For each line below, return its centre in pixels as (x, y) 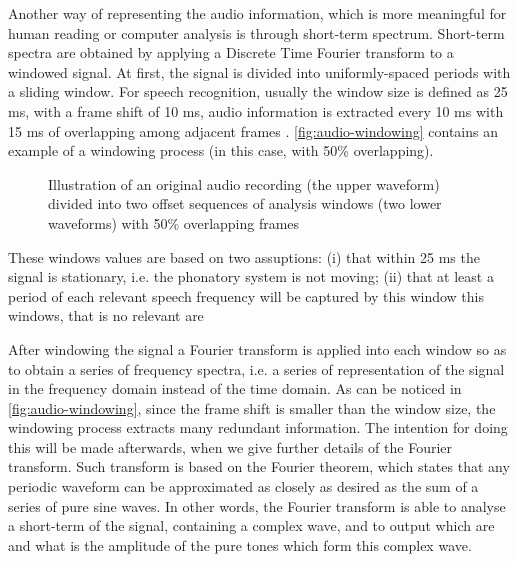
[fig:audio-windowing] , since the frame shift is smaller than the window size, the (252, 407)
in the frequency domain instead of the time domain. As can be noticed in (235, 388)
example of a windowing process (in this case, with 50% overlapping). (221, 150)
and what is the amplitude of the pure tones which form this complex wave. (240, 544)
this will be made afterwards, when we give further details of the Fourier (230, 446)
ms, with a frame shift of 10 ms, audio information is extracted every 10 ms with (256, 110)
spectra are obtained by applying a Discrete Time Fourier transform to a (231, 52)
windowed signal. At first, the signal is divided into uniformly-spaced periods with (259, 71)
